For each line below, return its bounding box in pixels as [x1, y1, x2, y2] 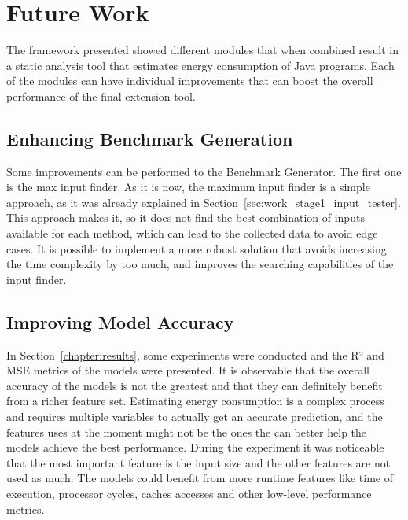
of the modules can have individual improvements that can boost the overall [6, 72, 373, 89]
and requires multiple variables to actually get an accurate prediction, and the [6, 408, 383, 425]
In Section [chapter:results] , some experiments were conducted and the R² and [6, 346, 384, 363]
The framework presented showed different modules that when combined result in [6, 42, 399, 58]
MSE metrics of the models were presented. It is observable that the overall [6, 362, 369, 378]
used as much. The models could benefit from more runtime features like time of [6, 470, 393, 486]
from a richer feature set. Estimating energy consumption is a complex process [6, 393, 384, 409]
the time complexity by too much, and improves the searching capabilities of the [6, 256, 394, 272]
